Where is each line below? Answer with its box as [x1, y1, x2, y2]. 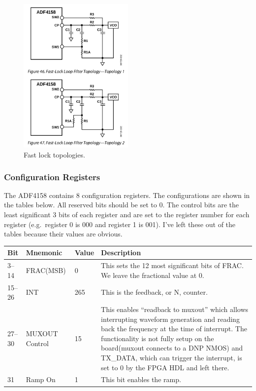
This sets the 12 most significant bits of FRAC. [101, 260, 244, 271]
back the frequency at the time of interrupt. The [101, 323, 247, 334]
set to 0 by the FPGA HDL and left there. [101, 362, 229, 372]
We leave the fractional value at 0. [101, 270, 204, 280]
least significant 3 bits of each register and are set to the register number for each [4, 209, 250, 219]
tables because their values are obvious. [4, 229, 123, 239]
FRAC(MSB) [26, 265, 66, 275]
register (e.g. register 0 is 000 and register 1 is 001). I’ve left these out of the [4, 219, 236, 229]
